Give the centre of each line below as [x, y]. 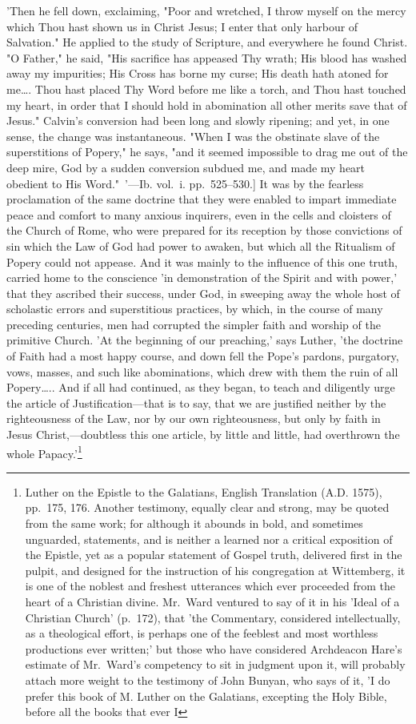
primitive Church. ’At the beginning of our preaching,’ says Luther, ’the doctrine [205, 340]
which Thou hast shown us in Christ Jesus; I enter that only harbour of [182, 26]
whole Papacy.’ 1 [44, 452]
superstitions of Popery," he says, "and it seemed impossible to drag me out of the [207, 152]
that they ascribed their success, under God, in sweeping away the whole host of [203, 293]
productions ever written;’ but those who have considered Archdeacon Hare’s [214, 648]
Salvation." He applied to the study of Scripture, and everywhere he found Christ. [207, 42]
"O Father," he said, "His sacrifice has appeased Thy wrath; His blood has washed [207, 57]
